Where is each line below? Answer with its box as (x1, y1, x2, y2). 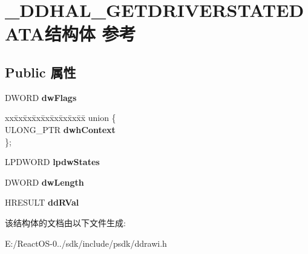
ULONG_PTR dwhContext (5, 123, 116, 135)
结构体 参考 (44, 21, 136, 46)
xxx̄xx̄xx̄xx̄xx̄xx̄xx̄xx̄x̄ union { (5, 111, 116, 124)
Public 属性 (5, 62, 76, 81)
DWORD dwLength (5, 175, 84, 188)
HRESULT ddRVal (5, 196, 79, 209)
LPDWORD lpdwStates (5, 155, 100, 168)
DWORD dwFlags (5, 91, 77, 103)
